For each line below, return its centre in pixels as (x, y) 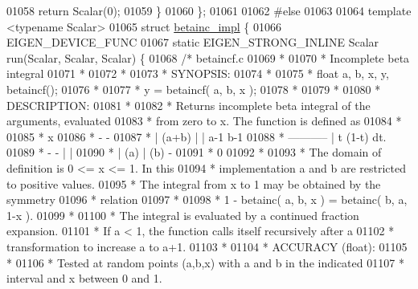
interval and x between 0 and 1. (84, 278)
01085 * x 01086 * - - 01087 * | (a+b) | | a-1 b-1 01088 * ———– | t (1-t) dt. (197, 136)
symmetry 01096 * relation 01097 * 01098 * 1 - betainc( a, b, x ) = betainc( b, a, (207, 199)
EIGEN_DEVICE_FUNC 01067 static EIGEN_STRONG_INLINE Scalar (193, 42)
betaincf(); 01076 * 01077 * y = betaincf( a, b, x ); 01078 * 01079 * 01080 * (194, 89)
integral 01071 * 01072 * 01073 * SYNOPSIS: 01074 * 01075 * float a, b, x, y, (198, 73)
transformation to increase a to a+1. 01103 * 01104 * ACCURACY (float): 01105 (207, 246)
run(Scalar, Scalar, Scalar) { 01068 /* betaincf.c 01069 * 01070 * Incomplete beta (208, 57)
